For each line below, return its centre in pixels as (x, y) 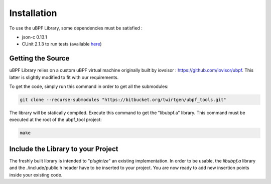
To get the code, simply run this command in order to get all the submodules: (89, 86)
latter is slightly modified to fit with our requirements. (64, 77)
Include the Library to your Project (64, 149)
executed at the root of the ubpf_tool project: (56, 119)
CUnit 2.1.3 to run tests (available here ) (62, 44)
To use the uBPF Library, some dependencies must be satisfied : (76, 28)
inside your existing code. (36, 174)
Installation (33, 13)
